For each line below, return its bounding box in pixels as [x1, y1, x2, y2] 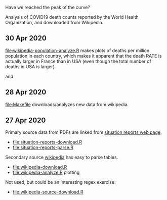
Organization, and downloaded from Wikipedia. [5, 20, 104, 25]
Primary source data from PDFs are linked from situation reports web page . [5, 129, 162, 135]
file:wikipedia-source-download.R [12, 189, 83, 195]
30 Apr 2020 [5, 34, 47, 42]
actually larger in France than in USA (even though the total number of [5, 58, 152, 64]
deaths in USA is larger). [5, 63, 56, 70]
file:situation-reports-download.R [12, 139, 82, 145]
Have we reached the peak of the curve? [5, 5, 90, 10]
